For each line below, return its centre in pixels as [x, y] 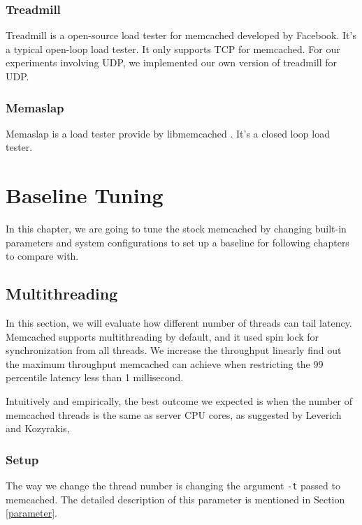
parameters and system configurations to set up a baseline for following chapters [178, 242]
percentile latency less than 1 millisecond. [95, 377]
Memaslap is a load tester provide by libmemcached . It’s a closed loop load [168, 133]
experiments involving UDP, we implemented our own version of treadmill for [172, 62]
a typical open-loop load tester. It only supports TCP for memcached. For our [173, 49]
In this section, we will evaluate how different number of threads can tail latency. [179, 323]
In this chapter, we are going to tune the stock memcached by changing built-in [176, 229]
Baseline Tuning [85, 195]
